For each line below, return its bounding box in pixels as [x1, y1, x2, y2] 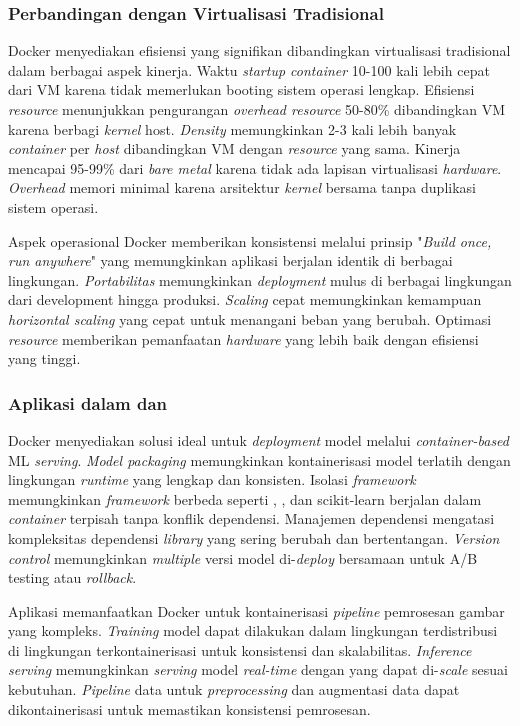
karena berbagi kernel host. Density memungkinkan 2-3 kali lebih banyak [8, 118, 457, 139]
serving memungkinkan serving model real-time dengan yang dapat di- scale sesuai [8, 659, 508, 680]
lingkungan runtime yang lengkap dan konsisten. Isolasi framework [8, 469, 416, 490]
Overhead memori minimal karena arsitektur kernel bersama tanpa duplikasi [8, 177, 476, 198]
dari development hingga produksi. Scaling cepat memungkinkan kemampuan [8, 289, 482, 310]
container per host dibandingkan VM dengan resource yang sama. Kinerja [8, 138, 461, 159]
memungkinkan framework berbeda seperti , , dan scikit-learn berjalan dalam [8, 488, 482, 509]
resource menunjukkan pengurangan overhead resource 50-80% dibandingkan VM [8, 99, 505, 119]
